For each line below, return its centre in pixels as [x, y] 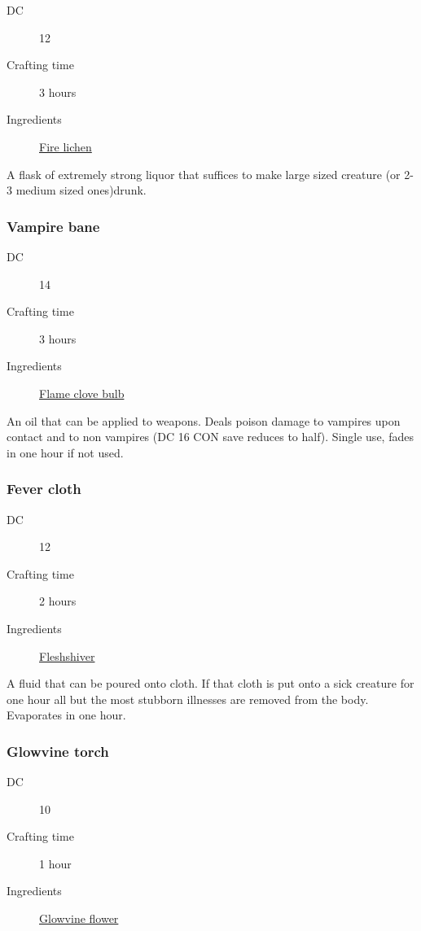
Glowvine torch [58, 751]
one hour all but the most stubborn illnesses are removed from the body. [188, 699]
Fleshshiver [67, 656]
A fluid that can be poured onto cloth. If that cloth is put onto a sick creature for [210, 683]
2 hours [58, 601]
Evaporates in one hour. [66, 715]
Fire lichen [66, 146]
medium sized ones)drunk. [81, 190]
